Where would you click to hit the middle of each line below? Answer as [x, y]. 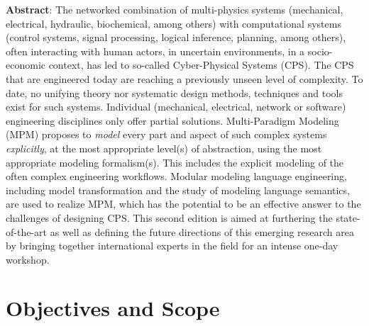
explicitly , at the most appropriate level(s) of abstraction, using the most [164, 148]
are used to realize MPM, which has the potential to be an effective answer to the [183, 204]
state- [348, 217]
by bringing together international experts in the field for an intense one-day [172, 246]
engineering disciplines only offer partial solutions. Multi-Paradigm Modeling [172, 120]
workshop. [28, 259]
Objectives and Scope [113, 308]
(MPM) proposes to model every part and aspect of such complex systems [166, 134]
